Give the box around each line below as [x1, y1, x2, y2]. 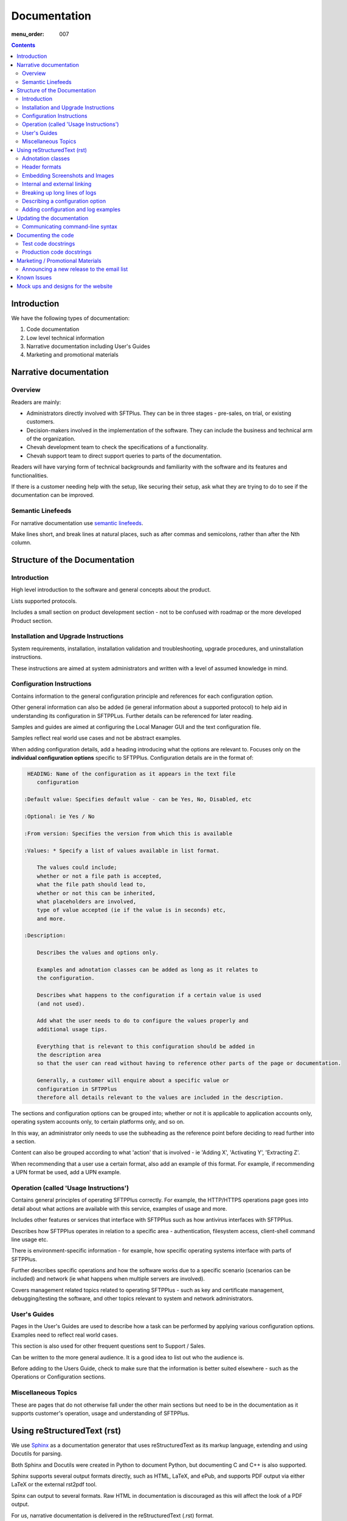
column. [11, 539, 32, 546]
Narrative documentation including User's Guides [26, 343, 150, 350]
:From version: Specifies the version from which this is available [24, 830, 233, 837]
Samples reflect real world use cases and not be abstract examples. [11, 734, 182, 742]
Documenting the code [16, 231, 74, 238]
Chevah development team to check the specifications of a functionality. [26, 444, 208, 451]
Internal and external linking [22, 180, 92, 188]
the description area [36, 1051, 101, 1058]
